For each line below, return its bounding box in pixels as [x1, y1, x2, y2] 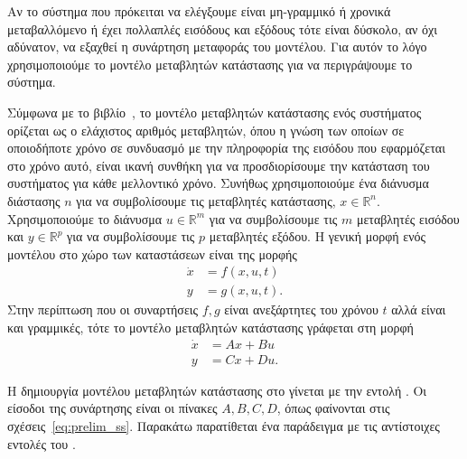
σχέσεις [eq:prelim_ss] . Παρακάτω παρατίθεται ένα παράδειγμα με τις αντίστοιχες [7, 417, 440, 436]
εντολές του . [7, 434, 76, 453]
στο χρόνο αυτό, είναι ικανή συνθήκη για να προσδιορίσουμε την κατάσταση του [7, 155, 430, 174]
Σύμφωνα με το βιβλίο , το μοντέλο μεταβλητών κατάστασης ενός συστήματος [7, 102, 422, 121]
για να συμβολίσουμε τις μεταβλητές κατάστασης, [76, 191, 336, 210]
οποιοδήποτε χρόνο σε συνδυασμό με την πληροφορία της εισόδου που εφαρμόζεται [7, 138, 445, 157]
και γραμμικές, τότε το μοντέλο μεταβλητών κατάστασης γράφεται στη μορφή [7, 317, 414, 336]
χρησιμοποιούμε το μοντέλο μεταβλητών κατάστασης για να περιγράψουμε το [7, 54, 413, 73]
